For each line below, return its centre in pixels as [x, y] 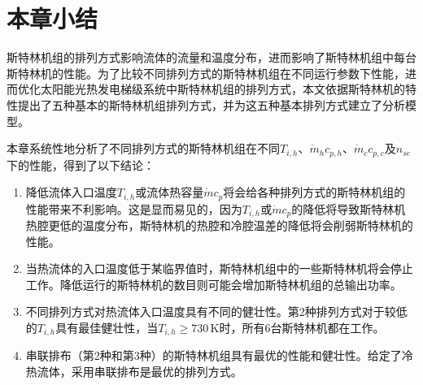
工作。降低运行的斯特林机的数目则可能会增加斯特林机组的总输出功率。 [214, 284]
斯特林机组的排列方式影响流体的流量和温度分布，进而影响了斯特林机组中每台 [211, 57]
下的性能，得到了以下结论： [81, 164]
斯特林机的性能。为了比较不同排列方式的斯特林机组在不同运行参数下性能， [206, 73]
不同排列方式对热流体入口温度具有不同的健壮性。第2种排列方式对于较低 [216, 311]
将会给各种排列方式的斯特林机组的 [314, 192]
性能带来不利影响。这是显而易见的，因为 [134, 208]
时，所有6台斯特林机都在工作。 [302, 328]
